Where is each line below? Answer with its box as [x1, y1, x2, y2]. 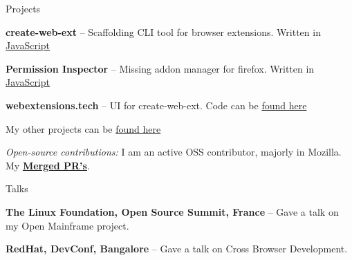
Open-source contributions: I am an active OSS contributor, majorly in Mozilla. [6, 145, 342, 159]
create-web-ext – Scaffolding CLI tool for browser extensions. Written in [6, 24, 321, 39]
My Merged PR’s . [6, 158, 90, 172]
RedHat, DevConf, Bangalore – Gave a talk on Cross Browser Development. [6, 241, 348, 256]
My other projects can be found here [6, 121, 161, 136]
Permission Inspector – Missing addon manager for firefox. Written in [6, 61, 315, 75]
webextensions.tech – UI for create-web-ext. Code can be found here [6, 98, 307, 112]
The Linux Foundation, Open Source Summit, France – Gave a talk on [6, 204, 339, 219]
